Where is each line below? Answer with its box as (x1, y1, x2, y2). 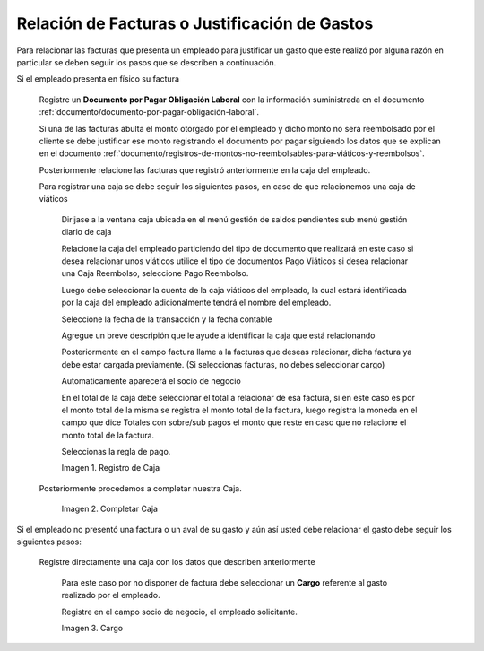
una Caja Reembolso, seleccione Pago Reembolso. (61, 268, 249, 279)
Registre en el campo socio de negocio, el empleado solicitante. (61, 606, 298, 617)
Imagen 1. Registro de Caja (61, 463, 160, 473)
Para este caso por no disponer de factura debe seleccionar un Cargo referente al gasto (61, 577, 388, 587)
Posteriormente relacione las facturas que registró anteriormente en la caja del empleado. (39, 164, 371, 175)
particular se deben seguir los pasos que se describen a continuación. (16, 56, 277, 67)
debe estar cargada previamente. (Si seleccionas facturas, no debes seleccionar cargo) (61, 359, 385, 369)
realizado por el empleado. (61, 590, 160, 601)
